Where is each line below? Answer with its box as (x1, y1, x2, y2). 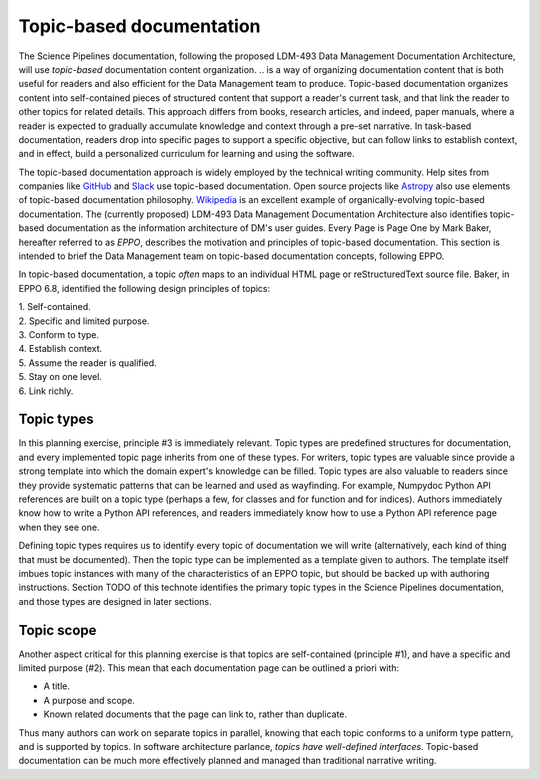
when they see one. (18, 521, 100, 533)
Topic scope (18, 621, 97, 639)
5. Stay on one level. (18, 371, 102, 383)
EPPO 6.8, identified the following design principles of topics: (18, 282, 271, 294)
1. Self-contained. (18, 301, 92, 313)
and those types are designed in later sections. (18, 595, 212, 607)
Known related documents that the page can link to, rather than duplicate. (43, 708, 348, 720)
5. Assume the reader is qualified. (18, 356, 157, 369)
